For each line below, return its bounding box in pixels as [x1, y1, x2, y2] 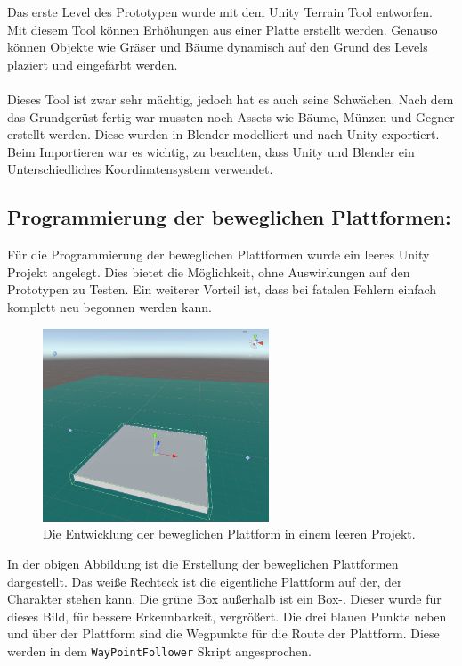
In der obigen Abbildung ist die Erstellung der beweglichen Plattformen [7, 554, 399, 572]
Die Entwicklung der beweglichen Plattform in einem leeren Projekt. [43, 524, 416, 543]
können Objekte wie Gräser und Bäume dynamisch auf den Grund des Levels [7, 37, 428, 56]
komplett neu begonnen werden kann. [7, 297, 212, 316]
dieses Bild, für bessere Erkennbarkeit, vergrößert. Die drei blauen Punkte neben [7, 606, 447, 625]
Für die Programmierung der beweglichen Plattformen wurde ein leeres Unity [7, 245, 430, 264]
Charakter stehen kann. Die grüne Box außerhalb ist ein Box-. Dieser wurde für [7, 589, 442, 608]
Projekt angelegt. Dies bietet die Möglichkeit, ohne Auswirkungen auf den [7, 262, 410, 281]
